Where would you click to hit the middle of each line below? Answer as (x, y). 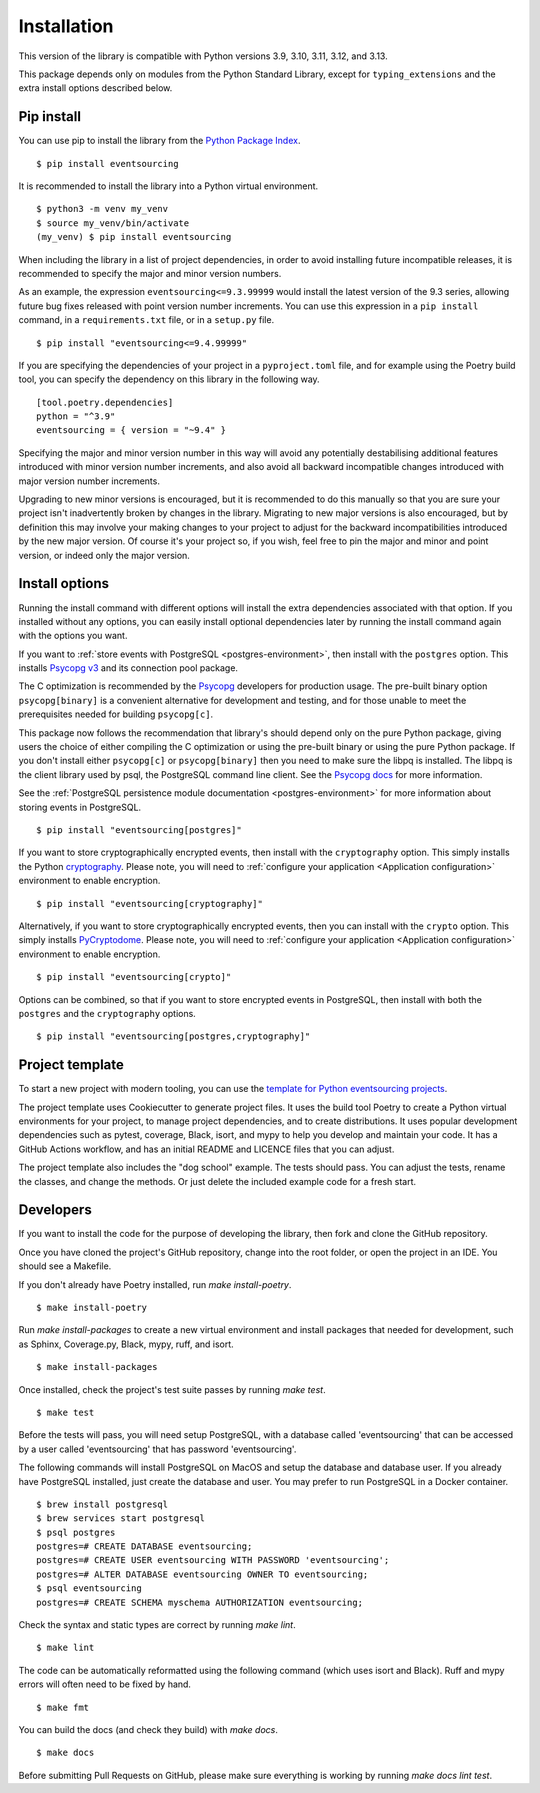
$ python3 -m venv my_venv (102, 209)
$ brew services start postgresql (120, 1518)
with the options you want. (73, 636)
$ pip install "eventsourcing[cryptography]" (150, 903)
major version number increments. (89, 481)
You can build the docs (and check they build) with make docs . (148, 1729)
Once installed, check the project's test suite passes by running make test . (172, 1389)
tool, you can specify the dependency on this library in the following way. (169, 379)
